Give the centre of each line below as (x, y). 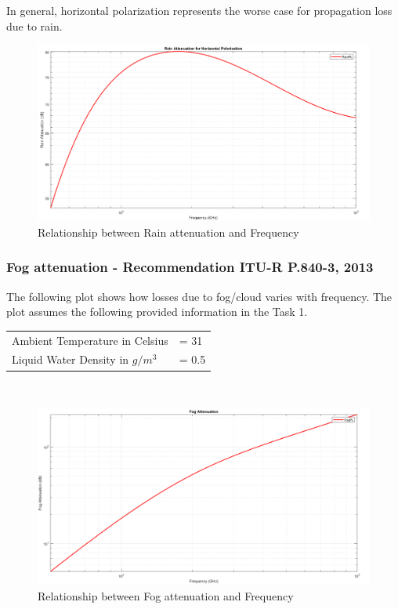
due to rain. (34, 25)
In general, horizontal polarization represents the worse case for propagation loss (199, 10)
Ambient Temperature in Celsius (90, 340)
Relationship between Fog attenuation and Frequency (166, 595)
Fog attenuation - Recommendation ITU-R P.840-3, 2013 (190, 267)
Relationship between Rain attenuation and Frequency (168, 232)
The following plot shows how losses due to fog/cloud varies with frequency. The (199, 296)
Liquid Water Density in (71, 359)
